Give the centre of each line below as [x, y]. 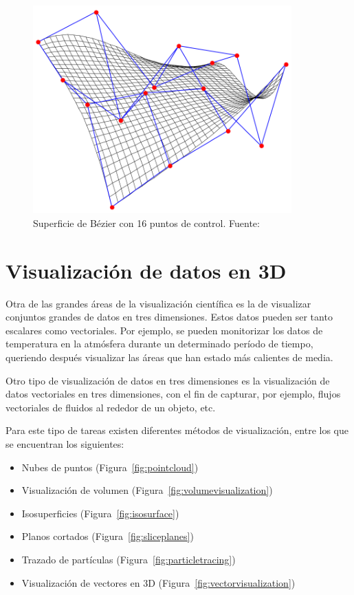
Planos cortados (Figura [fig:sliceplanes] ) [108, 536]
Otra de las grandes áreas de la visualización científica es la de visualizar [158, 303]
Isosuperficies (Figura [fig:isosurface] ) [100, 513]
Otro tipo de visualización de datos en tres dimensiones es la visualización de [168, 380]
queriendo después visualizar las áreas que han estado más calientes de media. [169, 357]
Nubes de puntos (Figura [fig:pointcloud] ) [110, 467]
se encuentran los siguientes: [65, 444]
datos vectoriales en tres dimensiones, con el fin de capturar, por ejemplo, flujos [173, 394]
